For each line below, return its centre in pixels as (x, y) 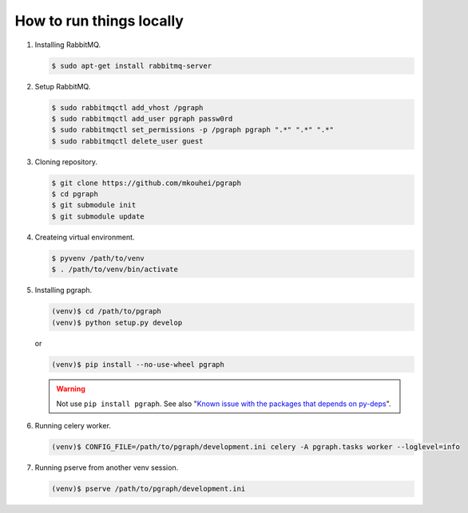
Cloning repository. (66, 162)
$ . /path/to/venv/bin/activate (115, 270)
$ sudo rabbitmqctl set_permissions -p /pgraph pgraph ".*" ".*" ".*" (193, 130)
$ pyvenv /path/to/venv (98, 258)
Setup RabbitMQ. (63, 86)
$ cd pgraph (75, 194)
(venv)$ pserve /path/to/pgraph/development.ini (149, 489)
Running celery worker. (73, 426)
